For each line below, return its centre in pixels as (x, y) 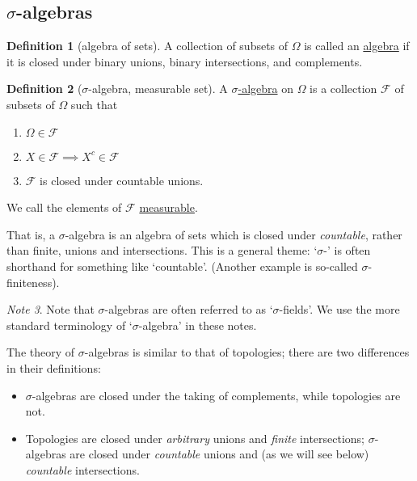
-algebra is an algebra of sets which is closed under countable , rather (234, 234)
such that (94, 104)
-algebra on (265, 89)
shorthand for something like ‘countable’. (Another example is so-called (182, 266)
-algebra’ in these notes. (198, 325)
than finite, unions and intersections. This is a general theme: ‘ (162, 250)
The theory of (41, 352)
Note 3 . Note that (51, 309)
